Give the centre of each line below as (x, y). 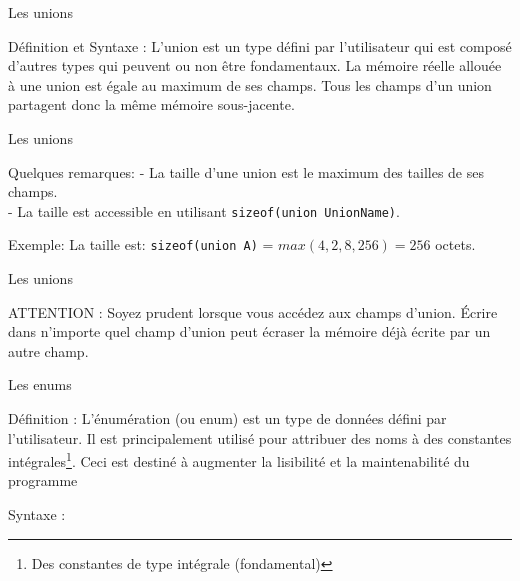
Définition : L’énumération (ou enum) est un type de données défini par (227, 418)
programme (43, 480)
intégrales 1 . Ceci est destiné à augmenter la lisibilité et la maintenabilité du (239, 459)
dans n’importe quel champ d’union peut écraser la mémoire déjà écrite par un (249, 331)
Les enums (40, 384)
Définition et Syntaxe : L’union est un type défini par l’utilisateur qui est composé (260, 45)
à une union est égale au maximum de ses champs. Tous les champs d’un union (250, 84)
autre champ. (48, 350)
